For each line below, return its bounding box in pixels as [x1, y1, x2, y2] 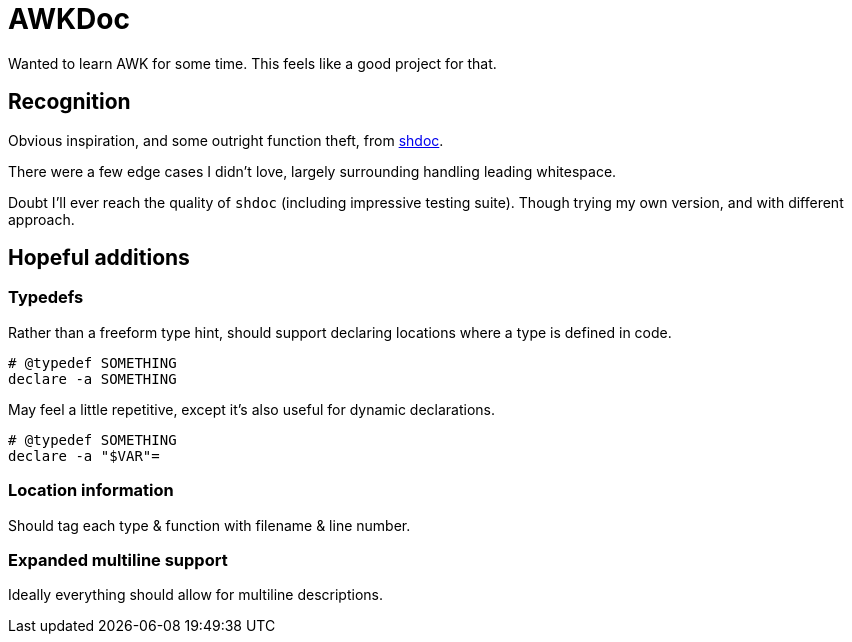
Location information [8, 480, 174, 501]
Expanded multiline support [8, 549, 228, 570]
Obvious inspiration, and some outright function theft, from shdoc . [8, 131, 444, 149]
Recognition [8, 89, 131, 115]
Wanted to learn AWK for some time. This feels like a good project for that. [8, 54, 497, 72]
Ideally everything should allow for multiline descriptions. [8, 586, 384, 604]
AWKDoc [8, 2, 130, 36]
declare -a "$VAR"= [8, 447, 160, 464]
